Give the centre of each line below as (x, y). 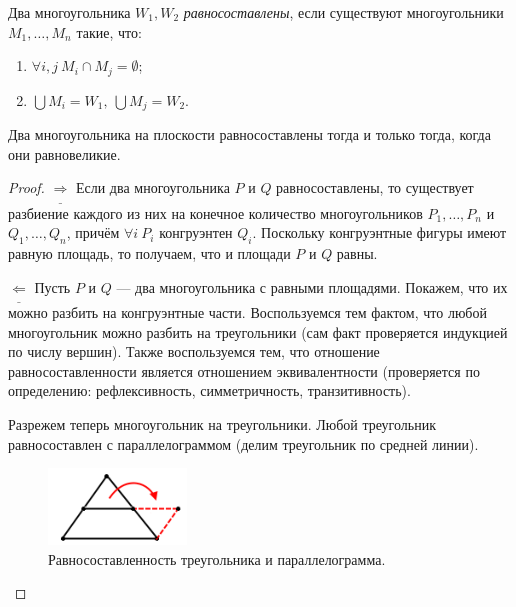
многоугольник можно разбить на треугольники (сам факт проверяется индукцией (258, 331)
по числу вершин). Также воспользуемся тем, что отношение (194, 351)
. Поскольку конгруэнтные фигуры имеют (379, 232)
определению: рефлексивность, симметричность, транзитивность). (209, 390)
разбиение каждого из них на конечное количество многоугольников (215, 212)
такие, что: (109, 31)
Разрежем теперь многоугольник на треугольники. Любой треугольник (222, 424)
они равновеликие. (64, 153)
